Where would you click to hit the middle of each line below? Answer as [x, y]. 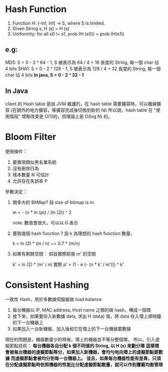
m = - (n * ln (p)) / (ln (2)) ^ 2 [42, 212]
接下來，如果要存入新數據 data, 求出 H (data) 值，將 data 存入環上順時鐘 [87, 316]
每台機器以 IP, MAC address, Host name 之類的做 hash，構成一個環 [81, 310]
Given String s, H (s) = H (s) [41, 28]
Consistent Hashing [47, 285]
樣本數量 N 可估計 [31, 175]
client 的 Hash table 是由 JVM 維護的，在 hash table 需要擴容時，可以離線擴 [83, 103]
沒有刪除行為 [25, 168]
